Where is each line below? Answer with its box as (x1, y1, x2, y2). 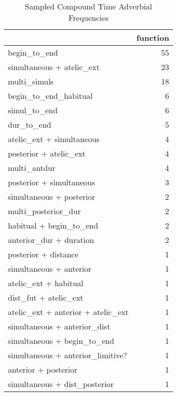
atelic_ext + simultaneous (8, 133, 100, 145)
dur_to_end (8, 119, 52, 130)
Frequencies (68, 12, 109, 23)
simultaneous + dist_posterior (8, 378, 114, 390)
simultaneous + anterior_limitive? (8, 349, 127, 361)
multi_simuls (8, 76, 54, 87)
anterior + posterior (8, 364, 77, 375)
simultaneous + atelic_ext (8, 61, 100, 73)
